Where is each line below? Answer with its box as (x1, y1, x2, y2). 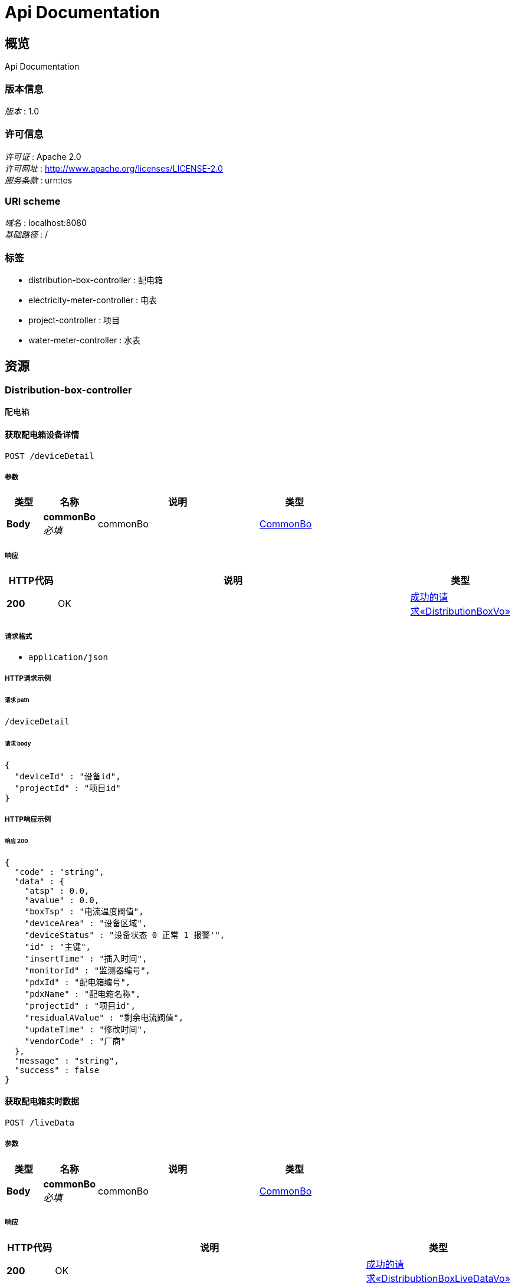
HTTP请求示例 (5, 674, 51, 683)
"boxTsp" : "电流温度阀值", (24, 906, 144, 916)
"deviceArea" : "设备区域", (24, 918, 147, 928)
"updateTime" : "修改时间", (24, 1024, 147, 1034)
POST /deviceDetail (5, 451, 94, 461)
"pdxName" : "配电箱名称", (24, 989, 141, 999)
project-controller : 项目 (28, 315, 120, 326)
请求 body (5, 740, 31, 747)
